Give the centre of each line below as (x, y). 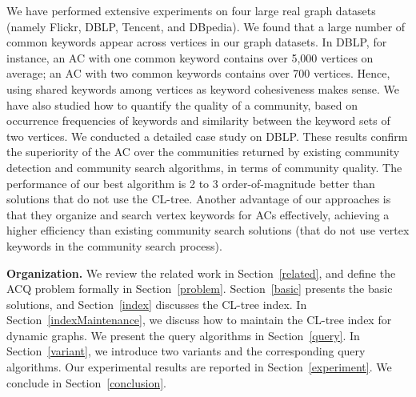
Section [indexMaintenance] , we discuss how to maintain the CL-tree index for (199, 320)
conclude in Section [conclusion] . (87, 382)
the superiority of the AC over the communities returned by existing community (203, 152)
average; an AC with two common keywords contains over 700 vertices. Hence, (198, 73)
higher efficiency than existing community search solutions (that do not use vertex (208, 230)
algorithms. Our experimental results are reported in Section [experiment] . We (199, 367)
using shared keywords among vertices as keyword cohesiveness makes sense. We (203, 88)
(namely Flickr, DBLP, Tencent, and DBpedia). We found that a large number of (206, 26)
